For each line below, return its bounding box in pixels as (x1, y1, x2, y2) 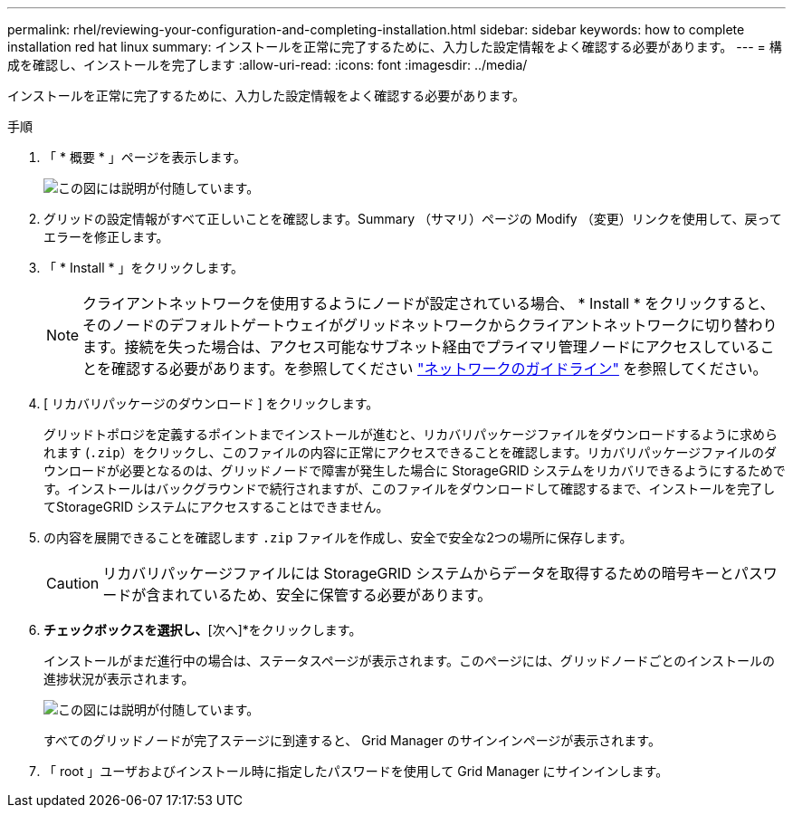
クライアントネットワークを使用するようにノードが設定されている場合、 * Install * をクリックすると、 (82, 294, 775, 312)
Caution (46, 574, 100, 592)
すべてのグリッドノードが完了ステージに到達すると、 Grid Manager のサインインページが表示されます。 (43, 733, 661, 748)
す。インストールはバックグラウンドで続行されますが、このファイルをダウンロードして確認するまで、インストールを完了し (43, 481, 776, 496)
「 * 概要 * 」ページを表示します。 (43, 149, 247, 165)
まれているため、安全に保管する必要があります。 (160, 586, 492, 604)
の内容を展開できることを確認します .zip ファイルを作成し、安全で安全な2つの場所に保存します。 (43, 530, 633, 545)
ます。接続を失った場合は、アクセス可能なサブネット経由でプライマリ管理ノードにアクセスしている (82, 338, 760, 356)
